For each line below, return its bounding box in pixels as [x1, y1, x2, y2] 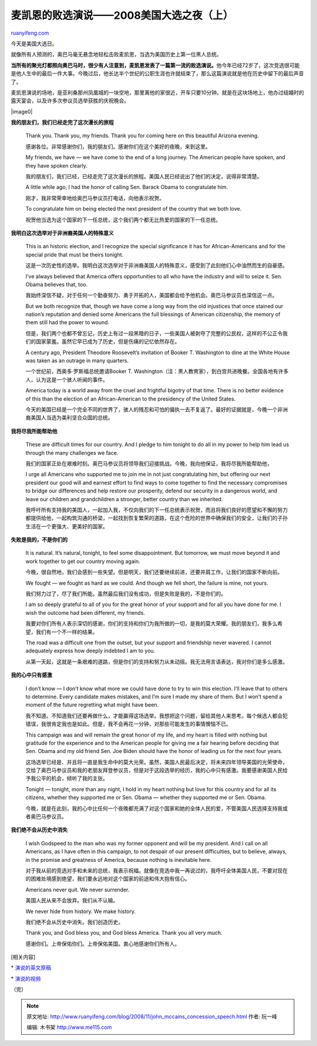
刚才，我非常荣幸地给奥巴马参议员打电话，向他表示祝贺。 [25, 194, 164, 201]
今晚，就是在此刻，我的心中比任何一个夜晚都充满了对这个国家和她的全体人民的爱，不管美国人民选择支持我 [25, 805, 283, 812]
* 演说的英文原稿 [11, 964, 51, 971]
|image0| [11, 108, 33, 115]
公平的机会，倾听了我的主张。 [35, 775, 108, 782]
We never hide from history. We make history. [25, 908, 136, 915]
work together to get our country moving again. [25, 558, 140, 565]
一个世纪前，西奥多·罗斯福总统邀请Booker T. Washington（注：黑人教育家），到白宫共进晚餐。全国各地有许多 [25, 368, 289, 375]
